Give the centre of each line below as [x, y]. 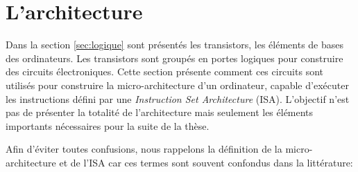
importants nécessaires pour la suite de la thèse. [108, 125]
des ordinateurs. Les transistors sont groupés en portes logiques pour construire [174, 58]
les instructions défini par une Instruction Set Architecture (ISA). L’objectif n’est [178, 98]
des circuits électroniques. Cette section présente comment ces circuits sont [164, 71]
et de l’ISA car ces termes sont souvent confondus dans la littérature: [206, 162]
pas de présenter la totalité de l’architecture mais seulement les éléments [160, 112]
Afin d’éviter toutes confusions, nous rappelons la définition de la [144, 149]
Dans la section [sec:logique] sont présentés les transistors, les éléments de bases [175, 45]
